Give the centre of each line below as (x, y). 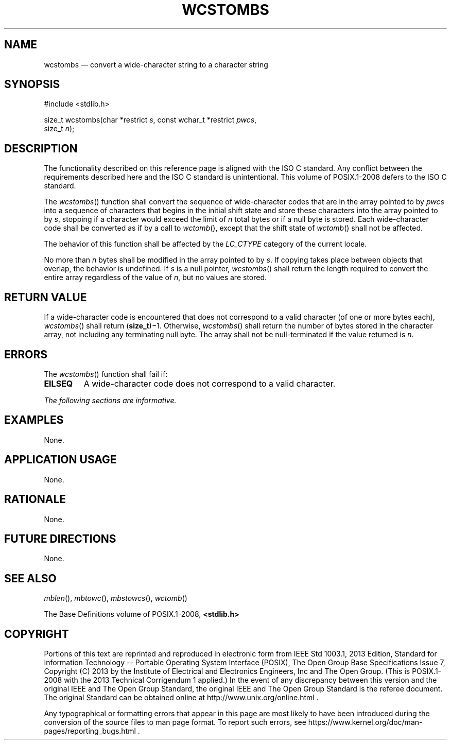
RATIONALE (35, 499)
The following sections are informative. (110, 400)
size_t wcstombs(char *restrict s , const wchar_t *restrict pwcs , (150, 120)
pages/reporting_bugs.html (90, 731)
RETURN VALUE (46, 297)
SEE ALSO (30, 578)
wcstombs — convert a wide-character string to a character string (156, 64)
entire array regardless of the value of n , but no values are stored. (155, 278)
